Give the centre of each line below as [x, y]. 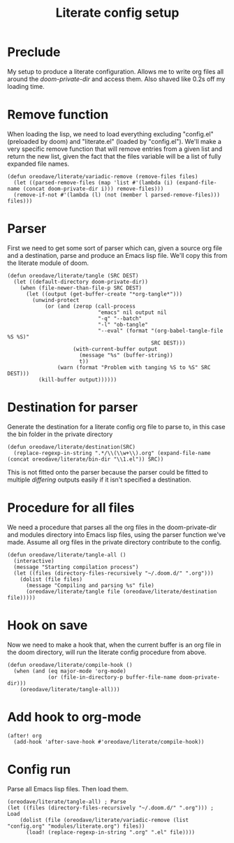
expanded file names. [38, 164]
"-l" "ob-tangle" [123, 324]
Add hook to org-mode [74, 717]
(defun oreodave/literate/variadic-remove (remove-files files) [103, 176]
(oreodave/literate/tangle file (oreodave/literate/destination [121, 591]
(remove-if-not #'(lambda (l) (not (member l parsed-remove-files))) [117, 195]
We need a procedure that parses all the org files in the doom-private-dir [112, 527]
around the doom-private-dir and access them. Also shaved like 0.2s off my [116, 79]
